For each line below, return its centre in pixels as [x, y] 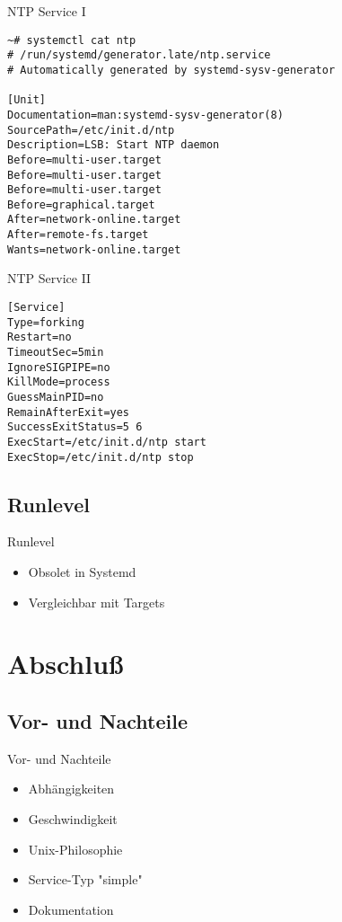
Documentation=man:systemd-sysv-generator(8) [145, 115]
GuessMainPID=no [56, 397]
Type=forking [46, 322]
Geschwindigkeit [73, 819]
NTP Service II [49, 278]
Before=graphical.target [81, 204]
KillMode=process [59, 382]
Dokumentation [71, 909]
